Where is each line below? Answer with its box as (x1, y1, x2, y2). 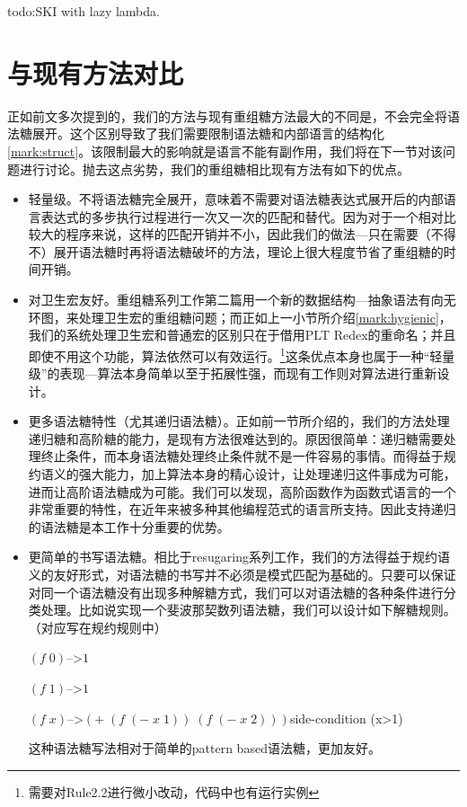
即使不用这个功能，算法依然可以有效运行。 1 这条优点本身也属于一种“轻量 (28, 343, 455, 365)
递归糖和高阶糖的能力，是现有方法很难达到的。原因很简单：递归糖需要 (28, 429, 444, 448)
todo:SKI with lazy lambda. (7, 2, 160, 20)
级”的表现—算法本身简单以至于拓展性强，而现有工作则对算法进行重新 (28, 364, 437, 383)
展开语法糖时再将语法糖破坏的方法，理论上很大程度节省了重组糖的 (53, 242, 444, 261)
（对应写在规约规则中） (28, 617, 167, 636)
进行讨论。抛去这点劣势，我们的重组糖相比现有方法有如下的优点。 (19, 159, 410, 178)
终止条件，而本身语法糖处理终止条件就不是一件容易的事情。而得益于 (40, 447, 444, 466)
